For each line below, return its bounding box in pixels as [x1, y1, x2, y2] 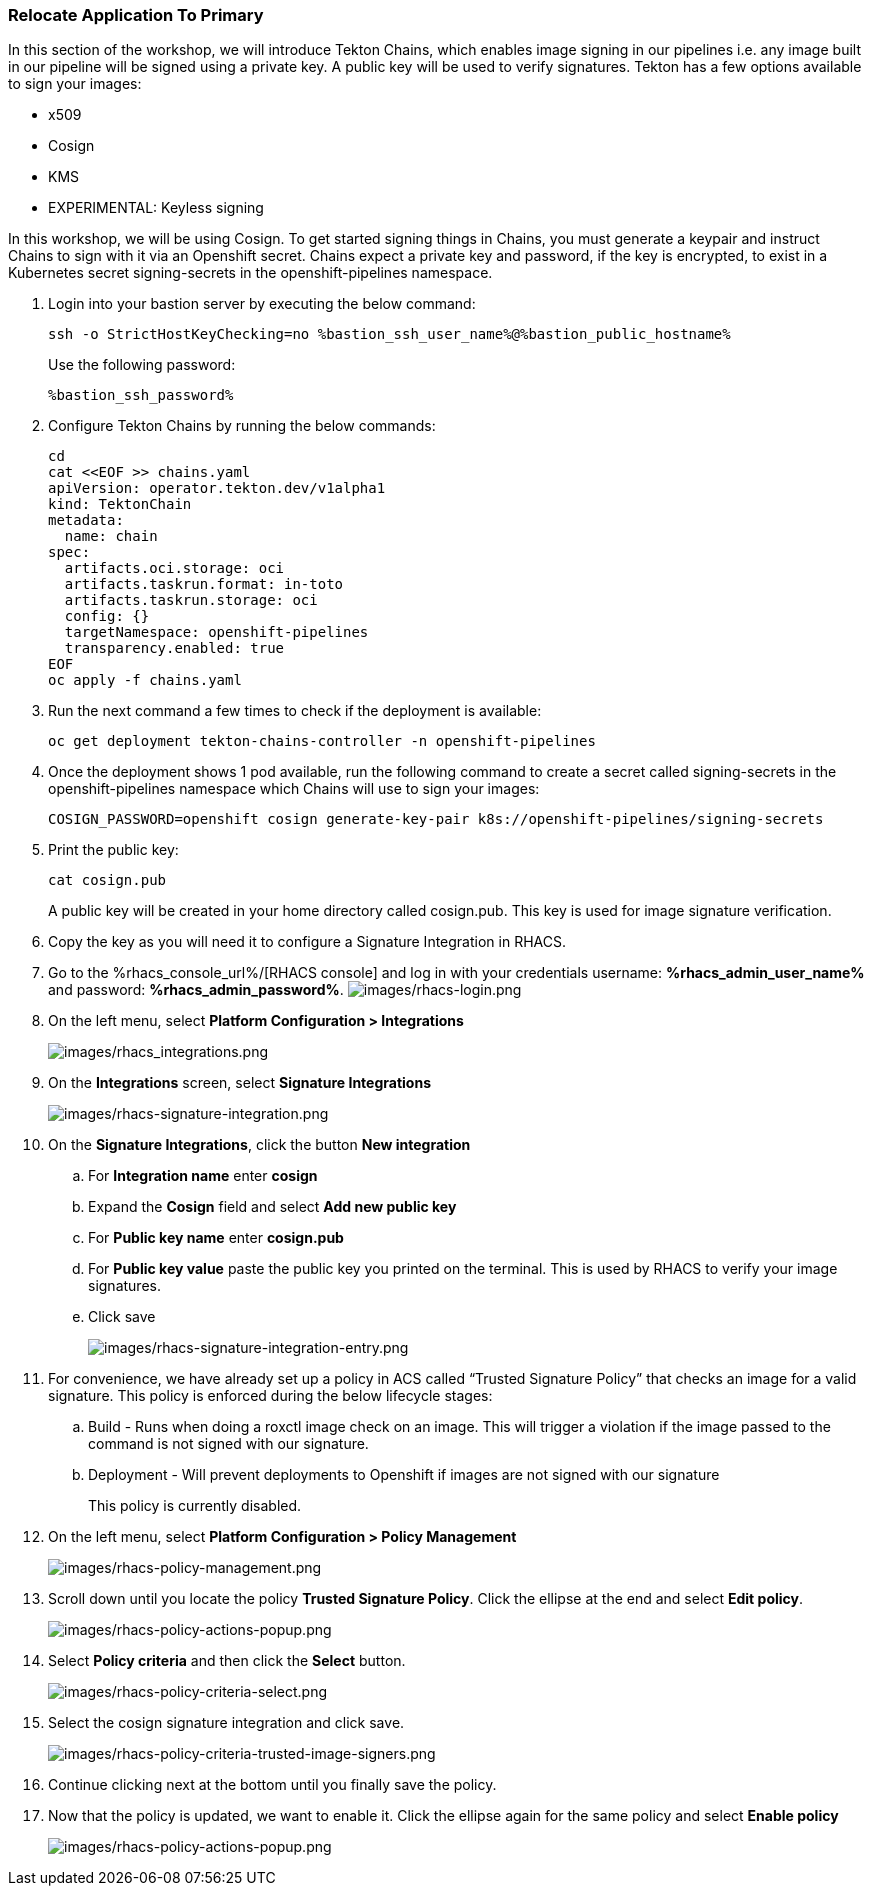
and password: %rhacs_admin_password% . [48, 981, 344, 999]
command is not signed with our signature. [88, 1435, 369, 1453]
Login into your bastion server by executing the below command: [48, 295, 476, 313]
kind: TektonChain [48, 496, 192, 513]
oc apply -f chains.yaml [48, 672, 242, 689]
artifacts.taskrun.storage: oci [64, 592, 318, 609]
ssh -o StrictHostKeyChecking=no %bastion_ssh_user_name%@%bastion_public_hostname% [48, 326, 731, 343]
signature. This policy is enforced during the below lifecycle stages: [48, 1387, 493, 1405]
